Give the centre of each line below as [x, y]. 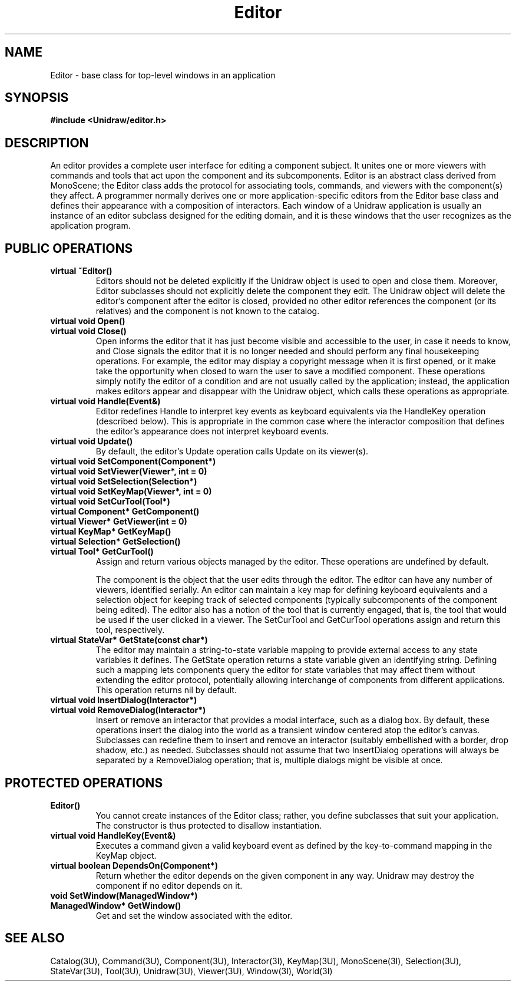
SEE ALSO [35, 938]
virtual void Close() [88, 331]
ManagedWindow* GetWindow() [116, 905]
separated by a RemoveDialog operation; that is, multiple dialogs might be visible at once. [269, 760]
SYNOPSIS [37, 98]
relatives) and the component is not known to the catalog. [208, 311]
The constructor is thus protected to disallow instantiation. [209, 825]
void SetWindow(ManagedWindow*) [124, 895]
